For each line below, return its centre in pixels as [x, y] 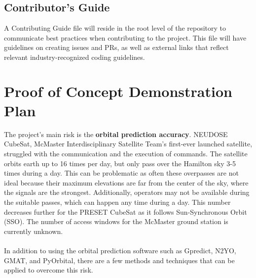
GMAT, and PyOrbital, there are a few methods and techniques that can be [119, 260]
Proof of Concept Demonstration [118, 91]
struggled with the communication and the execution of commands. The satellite [126, 154]
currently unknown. [34, 231]
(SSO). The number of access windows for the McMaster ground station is [116, 221]
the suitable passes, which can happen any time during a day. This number [117, 202]
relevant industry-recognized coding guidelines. [74, 57]
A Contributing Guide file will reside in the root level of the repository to [115, 28]
